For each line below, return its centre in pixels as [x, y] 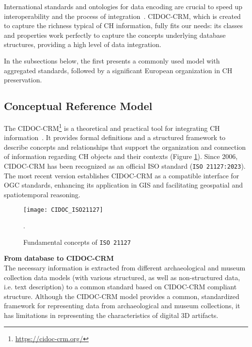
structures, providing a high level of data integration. [83, 44]
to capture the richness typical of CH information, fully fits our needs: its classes [124, 25]
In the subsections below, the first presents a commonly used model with [112, 60]
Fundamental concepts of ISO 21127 [77, 242]
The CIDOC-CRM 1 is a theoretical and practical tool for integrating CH [112, 127]
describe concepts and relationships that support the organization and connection [125, 147]
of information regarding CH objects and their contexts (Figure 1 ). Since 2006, [121, 156]
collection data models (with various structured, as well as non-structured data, [122, 277]
